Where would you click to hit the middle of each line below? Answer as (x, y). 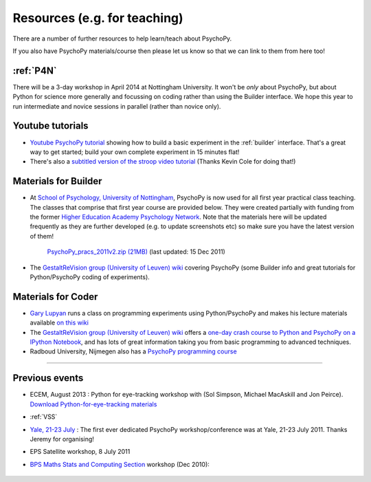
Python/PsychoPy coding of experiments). (90, 277)
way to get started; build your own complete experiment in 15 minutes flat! (135, 152)
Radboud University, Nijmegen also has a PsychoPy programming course (133, 351)
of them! (42, 236)
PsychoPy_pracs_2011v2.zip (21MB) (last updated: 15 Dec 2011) (136, 252)
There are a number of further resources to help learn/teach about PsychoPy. (122, 39)
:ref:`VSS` (44, 417)
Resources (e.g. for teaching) (98, 18)
